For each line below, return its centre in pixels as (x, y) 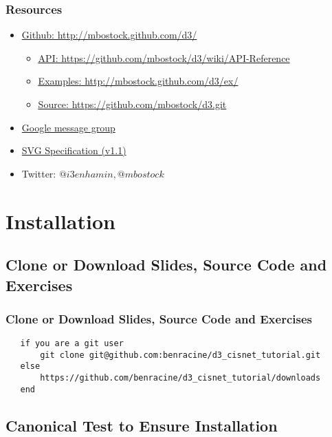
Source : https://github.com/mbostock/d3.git (132, 104)
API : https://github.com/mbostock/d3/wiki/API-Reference (164, 57)
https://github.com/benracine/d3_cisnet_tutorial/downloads (180, 378)
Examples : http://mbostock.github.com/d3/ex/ (138, 81)
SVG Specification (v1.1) (74, 150)
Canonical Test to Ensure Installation (142, 425)
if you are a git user (72, 344)
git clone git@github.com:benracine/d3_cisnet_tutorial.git (180, 355)
